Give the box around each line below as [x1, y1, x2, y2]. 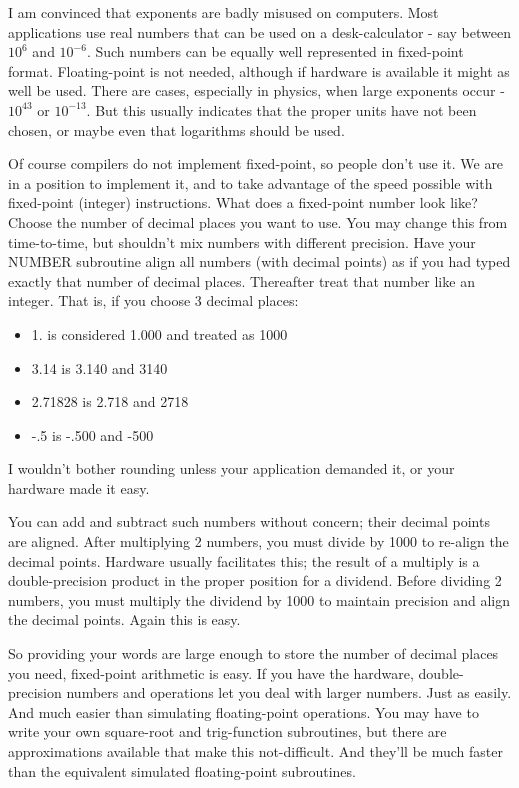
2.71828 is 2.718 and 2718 [31, 391, 189, 412]
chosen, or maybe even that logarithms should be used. [8, 119, 345, 140]
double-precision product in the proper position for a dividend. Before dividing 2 [8, 570, 502, 591]
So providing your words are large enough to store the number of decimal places [8, 643, 499, 664]
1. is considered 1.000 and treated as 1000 [31, 323, 288, 344]
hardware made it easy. [8, 477, 150, 498]
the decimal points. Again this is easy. [8, 609, 241, 630]
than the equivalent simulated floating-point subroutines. [8, 760, 356, 781]
